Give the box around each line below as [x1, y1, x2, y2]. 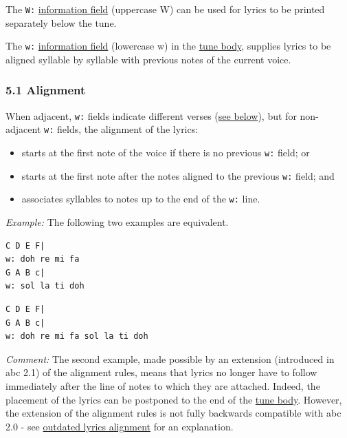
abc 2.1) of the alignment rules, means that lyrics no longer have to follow [5, 365, 317, 379]
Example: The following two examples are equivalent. [5, 215, 229, 229]
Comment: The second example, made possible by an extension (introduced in [5, 351, 335, 366]
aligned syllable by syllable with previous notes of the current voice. [5, 52, 291, 66]
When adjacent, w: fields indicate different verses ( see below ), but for [5, 108, 297, 123]
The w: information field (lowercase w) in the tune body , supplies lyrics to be [5, 39, 331, 53]
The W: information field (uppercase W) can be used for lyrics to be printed [5, 2, 325, 16]
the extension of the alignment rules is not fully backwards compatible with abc [5, 406, 342, 420]
